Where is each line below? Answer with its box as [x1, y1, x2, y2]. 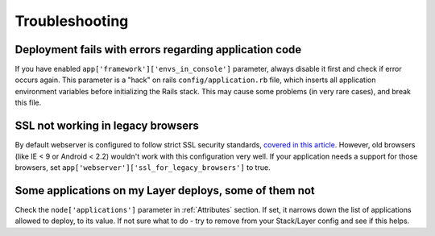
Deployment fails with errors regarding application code [14, 43, 302, 56]
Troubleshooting [14, 12, 129, 30]
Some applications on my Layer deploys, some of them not [14, 184, 316, 197]
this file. [14, 97, 42, 108]
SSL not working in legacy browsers [14, 119, 199, 133]
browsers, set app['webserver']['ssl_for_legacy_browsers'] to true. [14, 162, 271, 172]
